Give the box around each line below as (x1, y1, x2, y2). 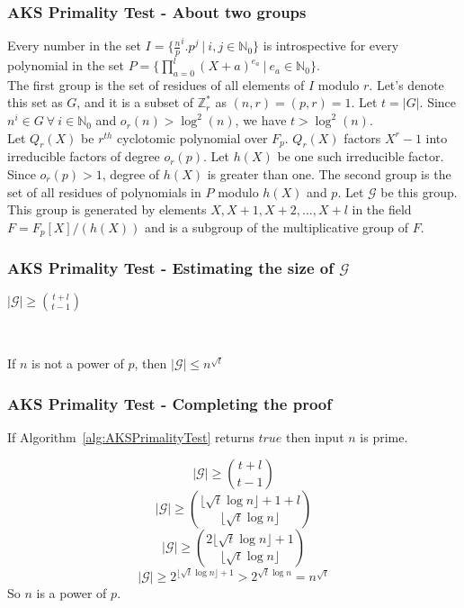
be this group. (380, 182, 458, 201)
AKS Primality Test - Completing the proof (7, 392, 332, 414)
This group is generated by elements (7, 200, 207, 219)
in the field (352, 200, 412, 219)
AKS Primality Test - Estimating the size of (7, 257, 334, 279)
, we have (235, 111, 287, 130)
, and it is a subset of (76, 93, 194, 112)
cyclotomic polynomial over (117, 128, 268, 147)
